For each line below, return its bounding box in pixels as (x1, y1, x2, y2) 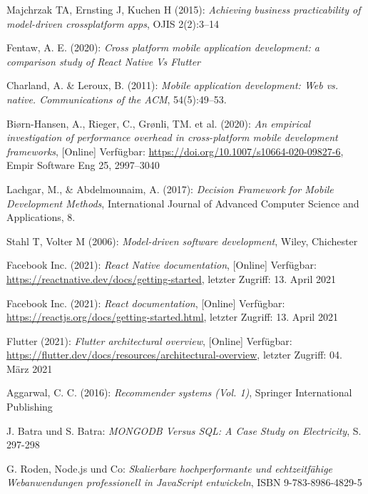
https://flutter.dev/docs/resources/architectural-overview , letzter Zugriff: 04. (6, 347, 342, 362)
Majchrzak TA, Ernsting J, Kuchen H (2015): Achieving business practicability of (6, 2, 361, 16)
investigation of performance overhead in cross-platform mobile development (6, 130, 338, 145)
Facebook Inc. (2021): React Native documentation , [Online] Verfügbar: (6, 257, 317, 272)
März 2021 (6, 361, 53, 376)
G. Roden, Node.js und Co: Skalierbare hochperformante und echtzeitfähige (6, 460, 333, 475)
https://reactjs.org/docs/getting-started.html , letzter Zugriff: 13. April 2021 (6, 309, 338, 324)
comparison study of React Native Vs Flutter (6, 53, 201, 68)
